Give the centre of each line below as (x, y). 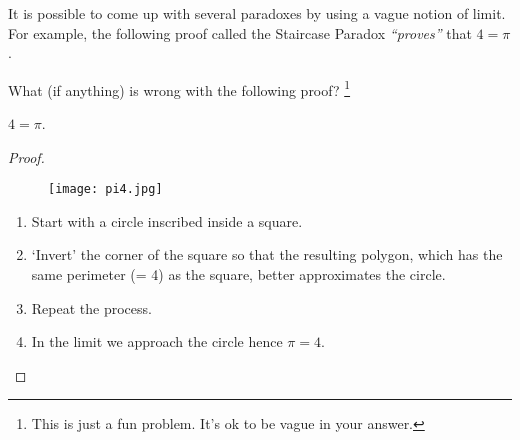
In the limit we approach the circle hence (157, 341)
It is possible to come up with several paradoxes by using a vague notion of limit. (257, 13)
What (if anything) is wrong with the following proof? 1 (179, 88)
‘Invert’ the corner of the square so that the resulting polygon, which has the (267, 254)
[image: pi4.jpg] (105, 189)
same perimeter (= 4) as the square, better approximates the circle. (238, 274)
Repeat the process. (91, 307)
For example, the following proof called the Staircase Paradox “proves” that (240, 32)
